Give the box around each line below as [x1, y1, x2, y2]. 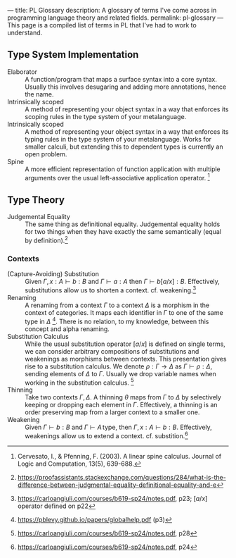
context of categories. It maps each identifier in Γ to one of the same [25, 308, 223, 316]
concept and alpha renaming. [25, 324, 110, 333]
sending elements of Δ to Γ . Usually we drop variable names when [25, 369, 216, 378]
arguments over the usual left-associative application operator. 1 [25, 172, 210, 182]
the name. [25, 89, 54, 98]
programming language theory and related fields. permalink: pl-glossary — [7, 13, 224, 22]
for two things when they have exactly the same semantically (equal [25, 228, 221, 236]
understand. [7, 28, 43, 37]
